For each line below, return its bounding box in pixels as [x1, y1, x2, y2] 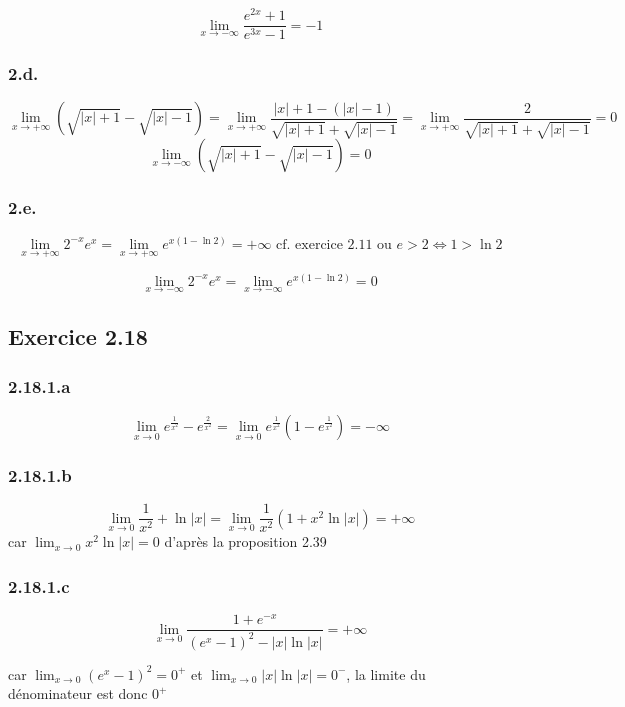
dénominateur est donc [8, 683, 148, 704]
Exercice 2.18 [8, 321, 148, 352]
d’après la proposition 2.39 [164, 531, 327, 552]
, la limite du [346, 663, 426, 684]
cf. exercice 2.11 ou [276, 237, 392, 252]
